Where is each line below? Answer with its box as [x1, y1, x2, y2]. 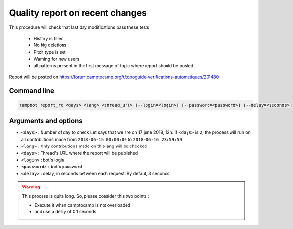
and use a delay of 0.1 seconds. [34, 209, 98, 215]
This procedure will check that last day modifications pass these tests [9, 24, 150, 30]
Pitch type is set [33, 49, 66, 55]
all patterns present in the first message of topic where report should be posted [33, 62, 194, 68]
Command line [9, 86, 55, 95]
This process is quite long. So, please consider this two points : [22, 193, 149, 199]
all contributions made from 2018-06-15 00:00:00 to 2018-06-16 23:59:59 [21, 136, 183, 142]
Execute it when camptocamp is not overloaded [34, 202, 130, 208]
